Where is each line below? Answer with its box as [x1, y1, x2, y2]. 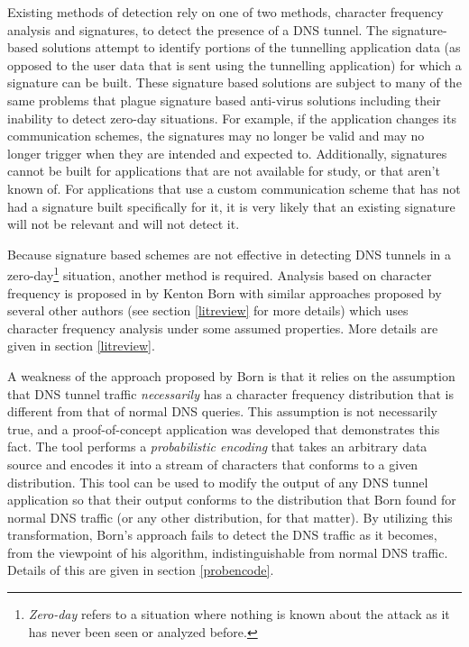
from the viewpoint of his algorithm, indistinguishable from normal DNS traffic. [7, 542, 448, 561]
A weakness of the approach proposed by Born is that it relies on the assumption [7, 366, 455, 385]
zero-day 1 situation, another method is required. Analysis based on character [7, 263, 432, 284]
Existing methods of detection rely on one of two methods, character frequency [7, 3, 444, 21]
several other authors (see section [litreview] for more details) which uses [7, 301, 409, 320]
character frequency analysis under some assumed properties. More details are [7, 318, 438, 337]
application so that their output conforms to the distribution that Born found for [7, 490, 456, 509]
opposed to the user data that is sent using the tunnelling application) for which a [7, 55, 462, 74]
